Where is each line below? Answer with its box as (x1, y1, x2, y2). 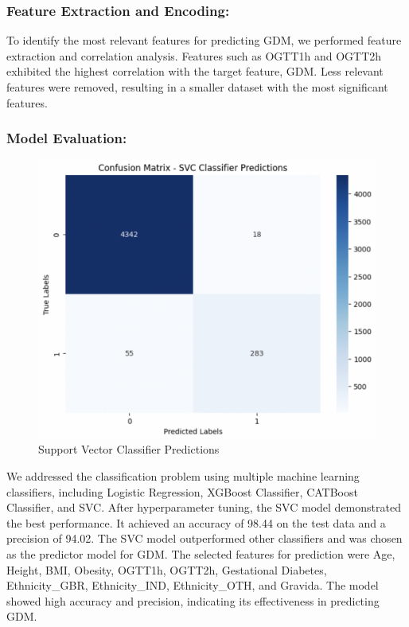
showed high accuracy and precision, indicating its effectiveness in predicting (6, 592, 380, 609)
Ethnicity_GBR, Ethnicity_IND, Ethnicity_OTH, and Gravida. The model (6, 577, 379, 594)
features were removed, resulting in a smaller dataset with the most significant (6, 79, 388, 95)
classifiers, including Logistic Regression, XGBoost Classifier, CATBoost (6, 483, 358, 500)
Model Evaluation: (6, 128, 127, 148)
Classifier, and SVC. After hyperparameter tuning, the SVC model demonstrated (6, 499, 401, 516)
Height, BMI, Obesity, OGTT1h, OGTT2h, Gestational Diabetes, (6, 561, 327, 578)
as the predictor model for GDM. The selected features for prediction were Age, (6, 546, 395, 563)
